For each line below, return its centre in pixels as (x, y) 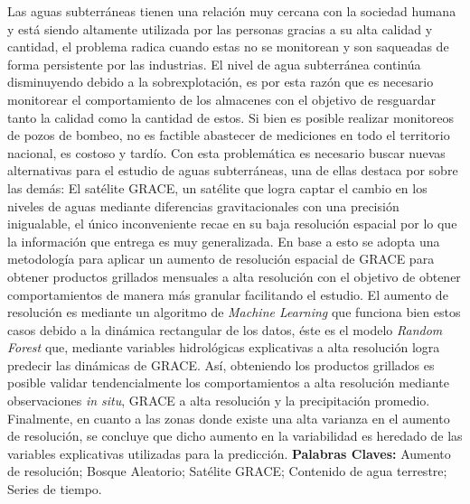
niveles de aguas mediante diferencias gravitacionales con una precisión (203, 205)
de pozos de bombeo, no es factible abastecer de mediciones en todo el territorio (229, 135)
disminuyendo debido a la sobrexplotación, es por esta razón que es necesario (221, 82)
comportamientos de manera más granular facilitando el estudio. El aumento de (228, 294)
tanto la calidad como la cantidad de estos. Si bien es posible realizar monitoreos (230, 117)
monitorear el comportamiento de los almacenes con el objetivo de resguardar (222, 99)
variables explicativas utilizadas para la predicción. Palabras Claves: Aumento (229, 453)
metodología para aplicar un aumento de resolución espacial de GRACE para (221, 259)
